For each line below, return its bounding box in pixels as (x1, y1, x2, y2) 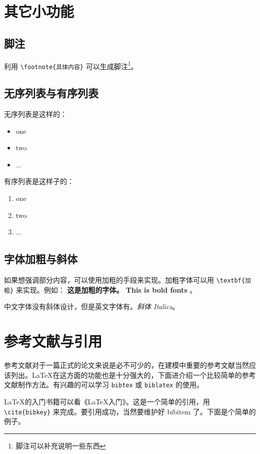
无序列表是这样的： (4, 109, 67, 119)
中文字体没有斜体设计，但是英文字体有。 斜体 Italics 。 (4, 301, 179, 312)
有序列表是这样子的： (4, 176, 74, 186)
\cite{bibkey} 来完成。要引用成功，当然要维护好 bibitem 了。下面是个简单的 (4, 406, 256, 416)
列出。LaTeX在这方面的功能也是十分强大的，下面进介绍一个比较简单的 (10, 369, 242, 380)
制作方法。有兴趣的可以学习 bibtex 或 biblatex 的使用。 (17, 379, 203, 390)
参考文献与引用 (4, 331, 102, 351)
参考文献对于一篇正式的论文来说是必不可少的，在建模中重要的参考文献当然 (4, 360, 249, 370)
